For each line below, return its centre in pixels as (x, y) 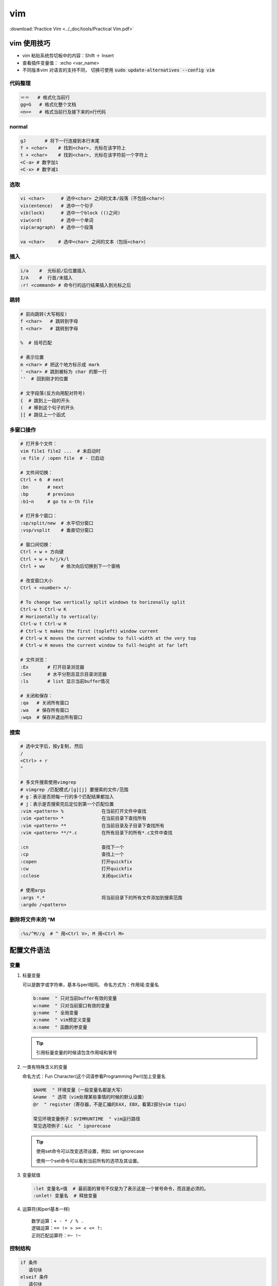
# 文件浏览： (34, 660)
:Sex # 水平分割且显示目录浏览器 (64, 674)
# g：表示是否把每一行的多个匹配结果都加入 (67, 797)
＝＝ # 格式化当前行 (45, 97)
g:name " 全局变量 (56, 1013)
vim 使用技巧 (30, 43)
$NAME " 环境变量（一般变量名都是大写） (79, 1090)
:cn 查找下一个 (72, 847)
